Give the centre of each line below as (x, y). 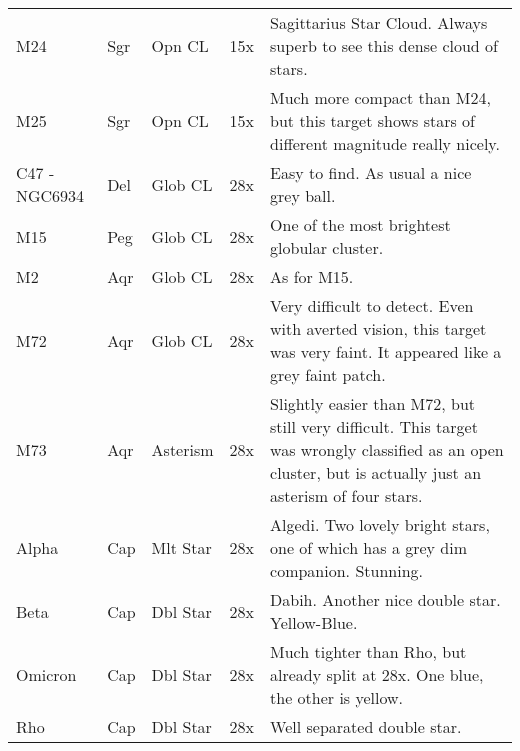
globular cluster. (327, 247)
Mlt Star (181, 547)
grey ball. (303, 195)
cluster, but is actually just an (376, 472)
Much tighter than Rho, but (368, 651)
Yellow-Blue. (314, 622)
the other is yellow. (337, 697)
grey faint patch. (328, 374)
